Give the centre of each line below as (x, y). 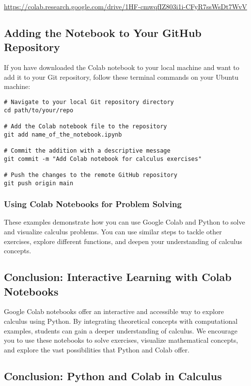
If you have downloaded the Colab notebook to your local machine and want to (122, 67)
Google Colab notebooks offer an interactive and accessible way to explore (114, 311)
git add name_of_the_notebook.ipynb (63, 134)
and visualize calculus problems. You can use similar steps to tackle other (113, 231)
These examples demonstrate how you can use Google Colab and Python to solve (125, 222)
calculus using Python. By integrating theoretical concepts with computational (121, 321)
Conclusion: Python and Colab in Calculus (113, 376)
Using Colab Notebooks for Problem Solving (93, 204)
